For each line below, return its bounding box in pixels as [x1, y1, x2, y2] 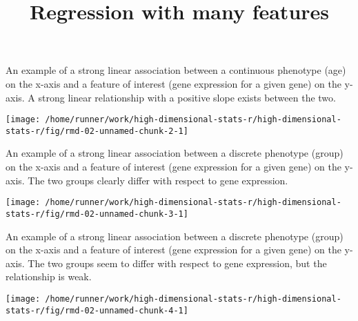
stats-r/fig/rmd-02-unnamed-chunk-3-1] [6, 208, 188, 219]
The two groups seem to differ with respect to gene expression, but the [28, 255, 327, 270]
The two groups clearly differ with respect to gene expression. [28, 173, 288, 187]
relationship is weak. [6, 269, 92, 284]
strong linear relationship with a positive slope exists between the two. [38, 90, 336, 104]
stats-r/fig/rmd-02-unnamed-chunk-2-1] [6, 126, 188, 136]
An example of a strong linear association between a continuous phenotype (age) [6, 63, 346, 77]
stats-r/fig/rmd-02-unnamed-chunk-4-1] [6, 305, 188, 315]
